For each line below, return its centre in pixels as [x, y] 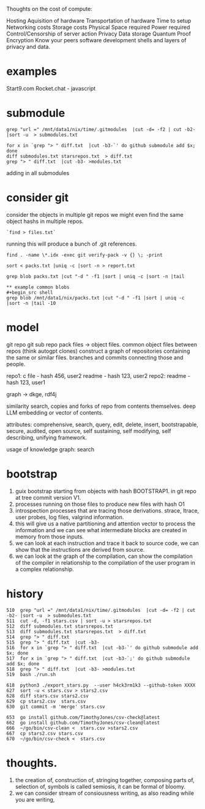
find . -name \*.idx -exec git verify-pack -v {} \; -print [85, 255]
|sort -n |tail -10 [31, 303]
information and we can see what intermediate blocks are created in [101, 530]
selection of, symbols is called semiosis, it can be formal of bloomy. [100, 786]
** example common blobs [38, 287]
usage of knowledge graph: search [50, 449]
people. [16, 364]
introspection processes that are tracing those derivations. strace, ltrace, [107, 510]
